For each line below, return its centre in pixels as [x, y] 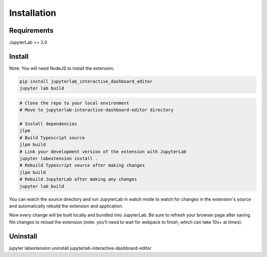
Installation [33, 13]
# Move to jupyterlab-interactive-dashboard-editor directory [96, 110]
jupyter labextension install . [59, 159]
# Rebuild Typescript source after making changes [82, 165]
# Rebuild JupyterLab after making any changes [78, 179]
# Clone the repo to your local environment [74, 103]
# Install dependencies [48, 124]
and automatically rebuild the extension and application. [66, 206]
